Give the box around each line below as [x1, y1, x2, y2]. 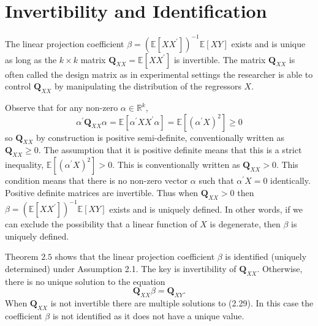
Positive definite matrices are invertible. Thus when [5, 186, 199, 199]
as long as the [5, 53, 57, 66]
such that [199, 174, 234, 187]
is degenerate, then [210, 218, 281, 230]
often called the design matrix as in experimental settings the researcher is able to [5, 67, 313, 80]
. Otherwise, [257, 262, 303, 275]
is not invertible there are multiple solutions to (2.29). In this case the [50, 297, 314, 309]
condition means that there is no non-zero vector [5, 174, 188, 187]
